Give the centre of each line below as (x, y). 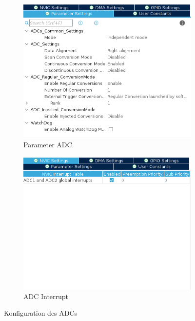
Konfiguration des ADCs (41, 312)
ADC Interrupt (46, 296)
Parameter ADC (48, 145)
